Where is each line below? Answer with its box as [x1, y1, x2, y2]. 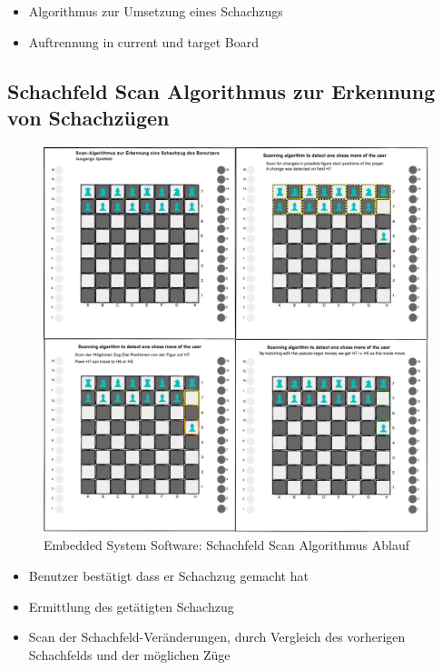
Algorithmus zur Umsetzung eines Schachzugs [28, 2, 283, 20]
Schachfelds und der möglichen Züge [28, 645, 231, 664]
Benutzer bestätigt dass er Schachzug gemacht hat [28, 565, 309, 585]
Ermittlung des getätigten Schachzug [28, 596, 234, 615]
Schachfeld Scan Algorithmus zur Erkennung [7, 76, 436, 105]
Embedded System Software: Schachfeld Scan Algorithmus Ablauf [44, 535, 409, 555]
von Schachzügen [7, 103, 170, 131]
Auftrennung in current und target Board [28, 32, 260, 51]
